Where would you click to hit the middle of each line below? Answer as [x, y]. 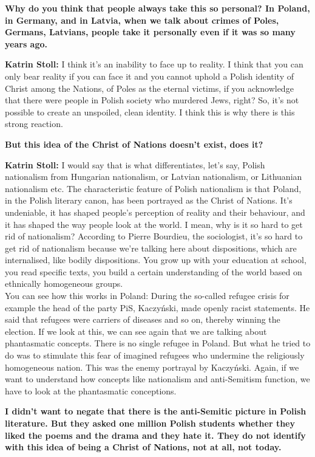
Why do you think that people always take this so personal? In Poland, [157, 8]
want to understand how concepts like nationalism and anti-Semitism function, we [157, 379]
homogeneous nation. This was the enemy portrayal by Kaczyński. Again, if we [152, 367]
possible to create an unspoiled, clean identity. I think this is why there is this [150, 112]
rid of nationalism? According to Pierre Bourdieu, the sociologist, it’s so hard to [154, 236]
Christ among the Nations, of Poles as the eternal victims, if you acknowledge [149, 88]
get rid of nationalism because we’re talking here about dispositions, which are [151, 248]
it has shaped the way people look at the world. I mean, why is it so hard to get [154, 224]
